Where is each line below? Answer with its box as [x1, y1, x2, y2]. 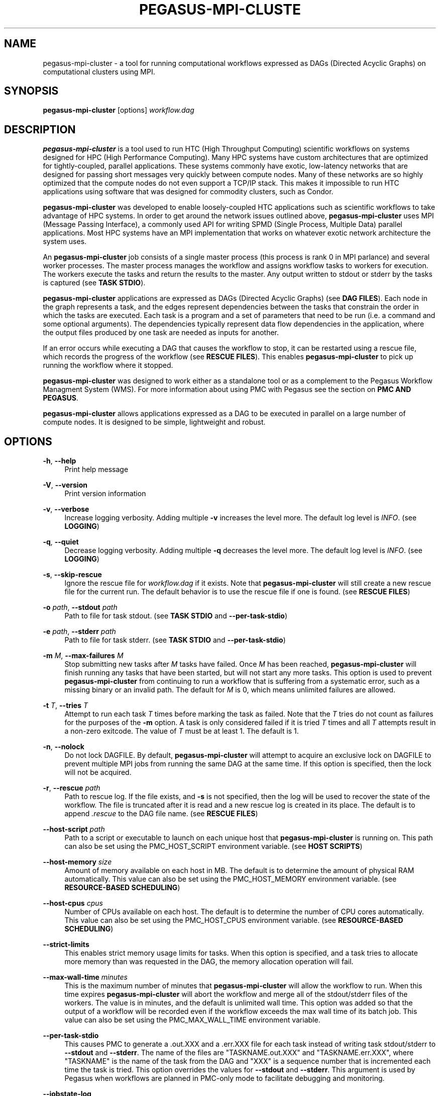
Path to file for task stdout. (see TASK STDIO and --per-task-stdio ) [64, 611, 288, 620]
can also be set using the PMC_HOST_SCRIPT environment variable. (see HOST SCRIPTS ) [64, 842, 363, 851]
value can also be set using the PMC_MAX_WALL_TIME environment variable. [64, 1015, 320, 1025]
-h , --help [43, 456, 76, 465]
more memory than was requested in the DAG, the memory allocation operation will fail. [64, 957, 354, 966]
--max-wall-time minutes [43, 973, 128, 982]
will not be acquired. [64, 768, 132, 777]
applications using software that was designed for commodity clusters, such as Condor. [43, 187, 334, 196]
